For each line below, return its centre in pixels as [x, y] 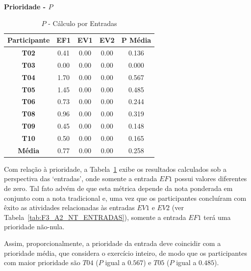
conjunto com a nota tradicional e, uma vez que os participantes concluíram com [125, 198]
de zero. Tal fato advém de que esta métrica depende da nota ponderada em [118, 188]
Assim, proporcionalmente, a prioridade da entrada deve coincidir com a [113, 243]
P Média [136, 40]
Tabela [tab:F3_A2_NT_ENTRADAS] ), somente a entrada [95, 217]
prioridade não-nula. [34, 227]
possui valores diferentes [211, 178]
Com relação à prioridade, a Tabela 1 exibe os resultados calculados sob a [115, 169]
